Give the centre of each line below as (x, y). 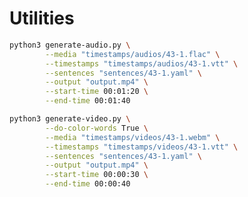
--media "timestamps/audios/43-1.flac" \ (133, 54)
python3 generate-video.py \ (70, 119)
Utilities (42, 18)
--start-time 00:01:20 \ (97, 92)
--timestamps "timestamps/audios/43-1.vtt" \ (142, 63)
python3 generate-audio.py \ (70, 45)
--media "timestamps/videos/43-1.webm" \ (133, 137)
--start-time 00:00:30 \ (97, 175)
